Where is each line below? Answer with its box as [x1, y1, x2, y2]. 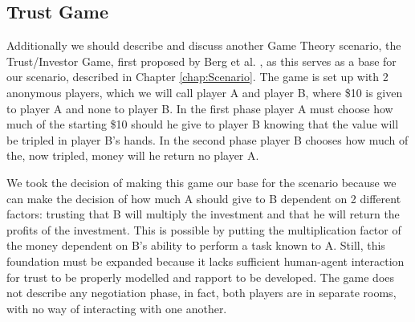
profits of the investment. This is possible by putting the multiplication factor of [6, 221, 401, 238]
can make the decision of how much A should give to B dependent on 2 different [6, 190, 401, 206]
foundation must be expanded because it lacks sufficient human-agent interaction [6, 252, 405, 269]
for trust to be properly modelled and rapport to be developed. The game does [6, 268, 395, 285]
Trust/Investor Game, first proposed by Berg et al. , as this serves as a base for [6, 52, 397, 69]
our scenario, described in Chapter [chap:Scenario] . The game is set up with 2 [6, 68, 389, 85]
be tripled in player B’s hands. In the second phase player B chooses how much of [6, 131, 409, 148]
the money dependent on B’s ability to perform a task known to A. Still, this [6, 237, 385, 254]
